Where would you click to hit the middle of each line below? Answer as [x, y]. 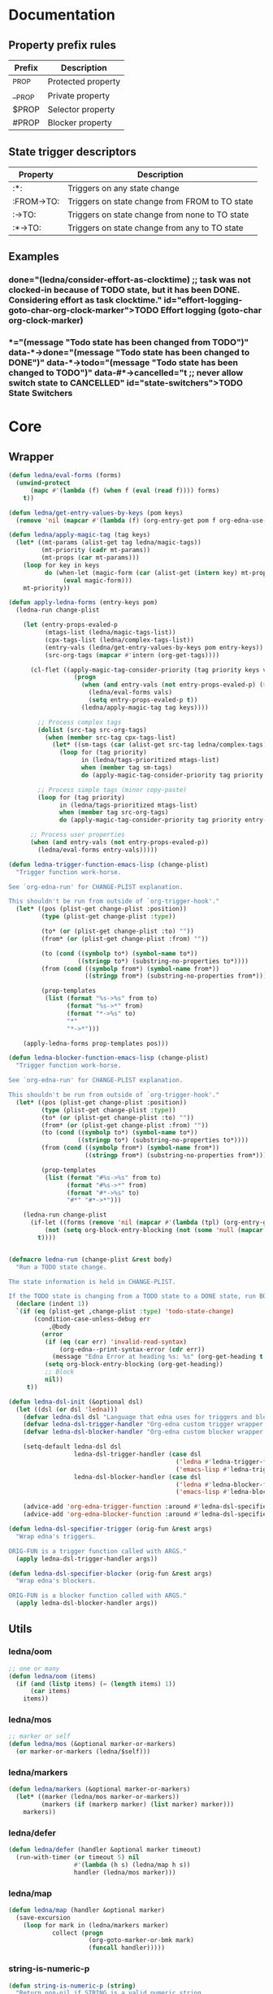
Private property [79, 95]
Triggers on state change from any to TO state [156, 228]
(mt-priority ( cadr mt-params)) [96, 551]
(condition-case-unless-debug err [92, 1319]
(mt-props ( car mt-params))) [90, 558]
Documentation [62, 15]
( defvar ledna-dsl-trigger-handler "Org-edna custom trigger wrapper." [147, 1425]
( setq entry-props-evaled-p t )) [143, 700]
